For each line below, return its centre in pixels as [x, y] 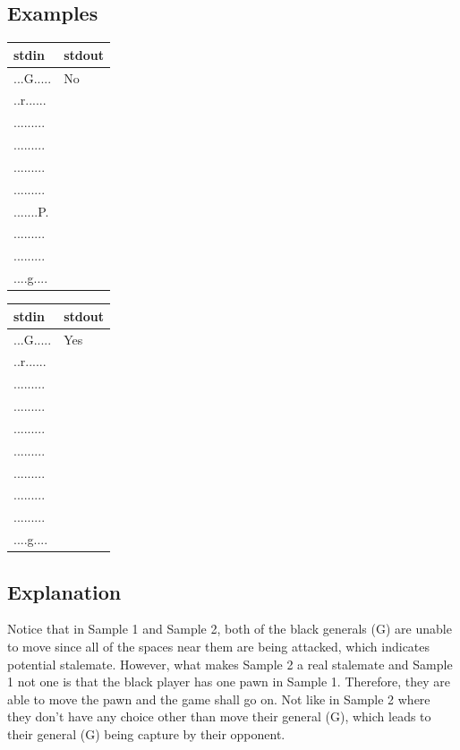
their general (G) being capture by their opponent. [146, 734]
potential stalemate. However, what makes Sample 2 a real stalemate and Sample [230, 664]
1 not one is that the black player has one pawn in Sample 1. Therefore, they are [229, 682]
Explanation [64, 591]
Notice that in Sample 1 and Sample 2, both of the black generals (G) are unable [230, 629]
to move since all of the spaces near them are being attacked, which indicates [219, 647]
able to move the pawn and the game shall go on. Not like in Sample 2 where [219, 699]
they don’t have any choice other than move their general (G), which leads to [219, 716]
